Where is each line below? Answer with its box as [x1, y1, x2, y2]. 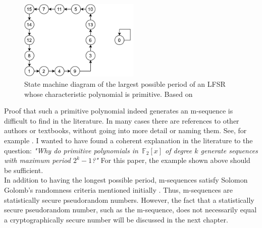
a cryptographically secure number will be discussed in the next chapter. [4, 214, 228, 224]
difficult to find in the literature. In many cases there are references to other [4, 115, 239, 126]
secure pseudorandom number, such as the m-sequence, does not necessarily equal [4, 204, 257, 215]
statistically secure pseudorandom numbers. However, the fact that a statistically [4, 194, 254, 205]
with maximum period [4, 155, 71, 165]
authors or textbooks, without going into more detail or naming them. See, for [4, 125, 247, 136]
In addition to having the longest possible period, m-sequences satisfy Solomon [4, 175, 248, 185]
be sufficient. [4, 164, 43, 175]
